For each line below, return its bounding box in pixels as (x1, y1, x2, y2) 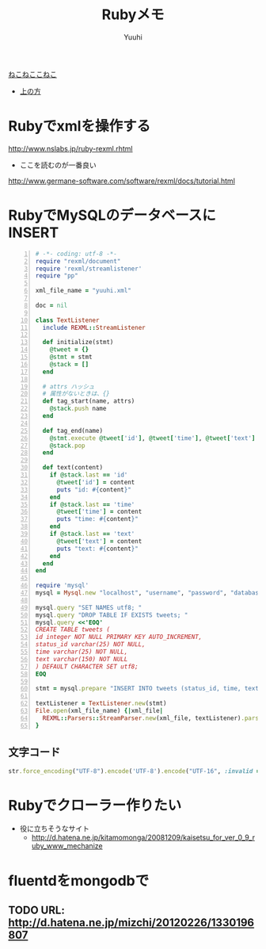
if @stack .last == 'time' (49, 500, 135, 508)
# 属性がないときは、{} (42, 390, 110, 398)
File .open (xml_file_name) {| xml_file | (35, 707, 164, 715)
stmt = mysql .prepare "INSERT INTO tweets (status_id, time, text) (35, 685, 263, 693)
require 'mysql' (35, 582, 89, 590)
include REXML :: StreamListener (42, 323, 146, 331)
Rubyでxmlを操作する (8, 117, 151, 136)
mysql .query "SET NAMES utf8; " (35, 603, 142, 611)
